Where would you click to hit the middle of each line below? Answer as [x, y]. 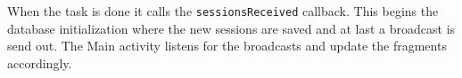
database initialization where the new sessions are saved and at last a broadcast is [231, 28]
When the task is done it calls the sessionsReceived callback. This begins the [223, 11]
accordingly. [40, 62]
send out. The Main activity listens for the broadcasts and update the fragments [227, 46]
